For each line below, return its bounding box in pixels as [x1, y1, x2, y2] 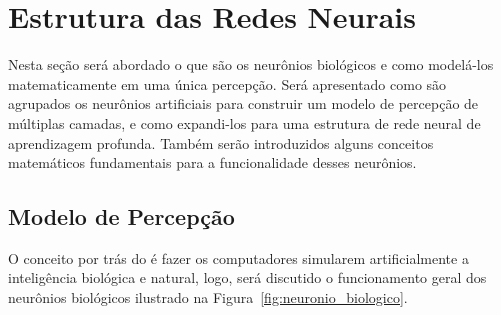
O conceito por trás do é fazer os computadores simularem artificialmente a [8, 247, 469, 268]
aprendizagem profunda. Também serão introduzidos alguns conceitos [8, 132, 434, 153]
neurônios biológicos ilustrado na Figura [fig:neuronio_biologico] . [8, 287, 408, 308]
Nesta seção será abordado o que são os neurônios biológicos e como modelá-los [8, 54, 494, 75]
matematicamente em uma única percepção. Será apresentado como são [8, 73, 447, 94]
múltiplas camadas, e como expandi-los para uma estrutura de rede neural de [8, 112, 481, 133]
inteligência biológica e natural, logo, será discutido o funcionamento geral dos [8, 267, 487, 288]
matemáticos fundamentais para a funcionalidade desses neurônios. [8, 152, 417, 173]
